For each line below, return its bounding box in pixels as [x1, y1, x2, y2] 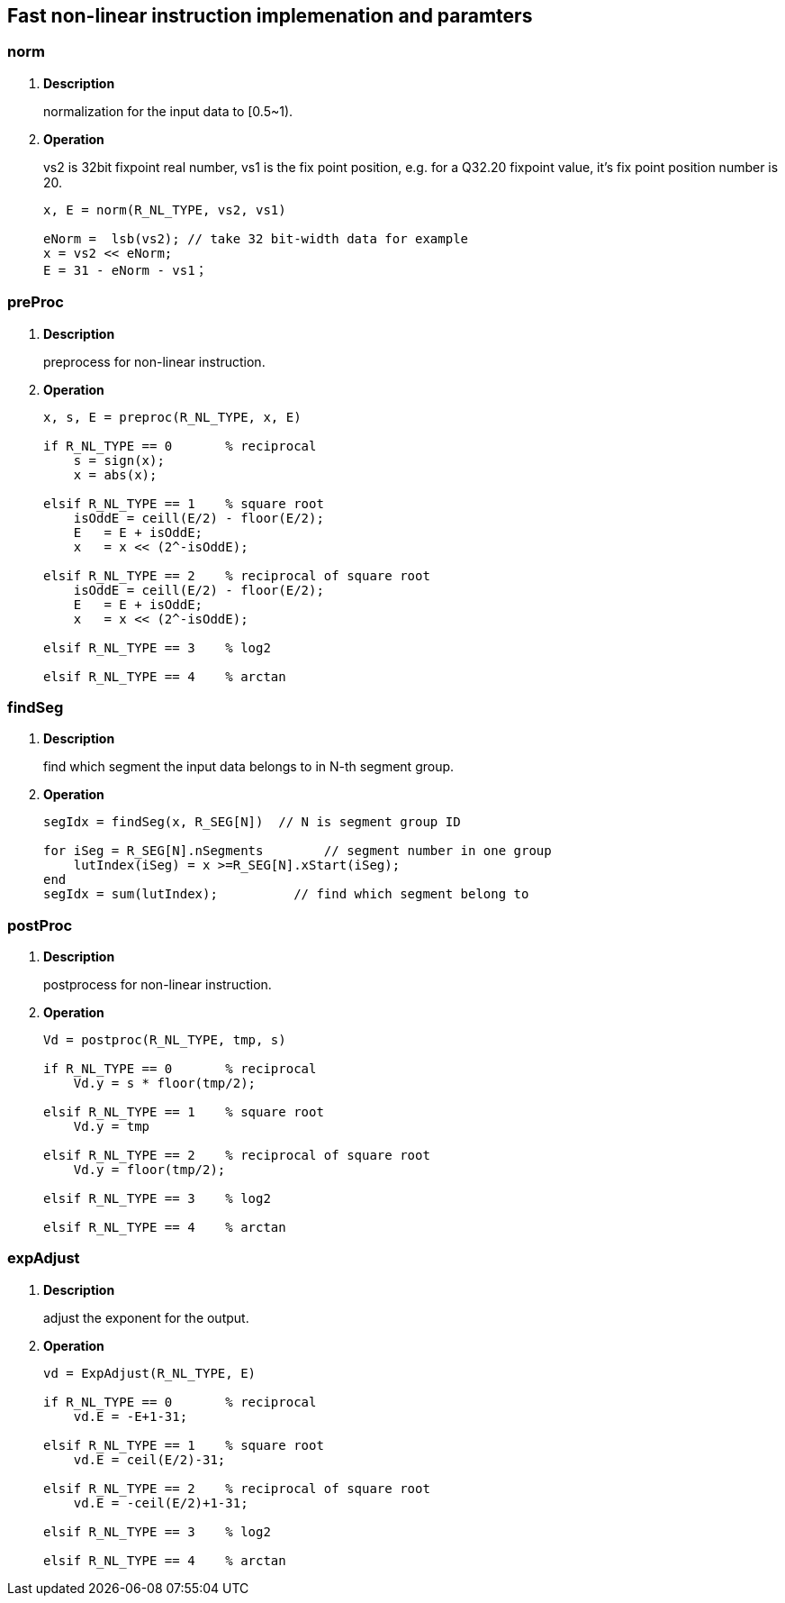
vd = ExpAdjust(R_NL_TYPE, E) [43, 1365, 257, 1380]
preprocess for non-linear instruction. [43, 353, 266, 369]
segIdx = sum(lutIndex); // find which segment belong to [43, 887, 529, 902]
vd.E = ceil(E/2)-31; [73, 1452, 226, 1467]
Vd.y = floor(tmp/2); [73, 1162, 226, 1178]
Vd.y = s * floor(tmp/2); [73, 1076, 257, 1091]
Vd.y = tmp [73, 1119, 150, 1134]
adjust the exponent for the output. [43, 1309, 249, 1325]
